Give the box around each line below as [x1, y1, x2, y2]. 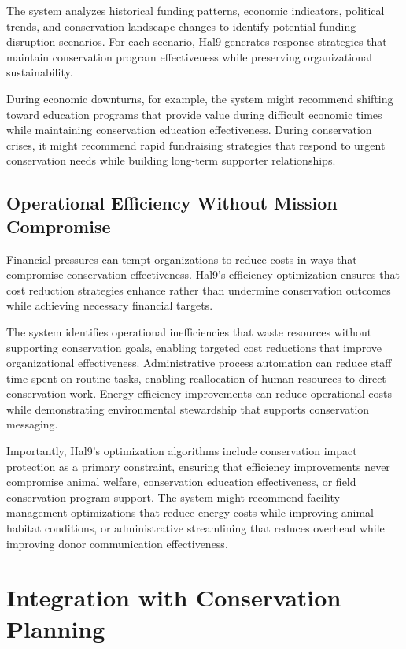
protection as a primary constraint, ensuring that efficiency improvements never [6, 458, 390, 474]
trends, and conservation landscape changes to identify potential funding [6, 17, 356, 34]
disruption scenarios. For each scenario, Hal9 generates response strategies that [6, 33, 387, 50]
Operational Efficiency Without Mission [6, 191, 338, 215]
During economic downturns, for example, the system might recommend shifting [6, 90, 393, 106]
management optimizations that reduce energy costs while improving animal [6, 504, 374, 521]
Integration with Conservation [6, 581, 341, 614]
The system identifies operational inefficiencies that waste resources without [6, 323, 372, 339]
